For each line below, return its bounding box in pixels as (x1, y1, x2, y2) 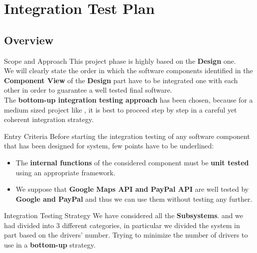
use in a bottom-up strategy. (4, 240, 96, 250)
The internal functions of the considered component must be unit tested (15, 157, 249, 167)
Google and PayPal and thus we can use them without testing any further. (15, 193, 253, 204)
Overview (4, 32, 54, 47)
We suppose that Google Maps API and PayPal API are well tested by (15, 184, 249, 194)
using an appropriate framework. (15, 167, 116, 177)
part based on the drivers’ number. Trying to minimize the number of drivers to (4, 230, 248, 240)
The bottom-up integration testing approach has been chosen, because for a (4, 94, 253, 105)
